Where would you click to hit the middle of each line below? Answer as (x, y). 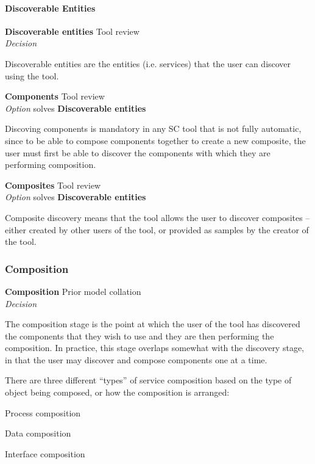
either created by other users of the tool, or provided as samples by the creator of (157, 229)
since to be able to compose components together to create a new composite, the (155, 140)
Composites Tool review (53, 185)
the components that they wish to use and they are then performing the (140, 335)
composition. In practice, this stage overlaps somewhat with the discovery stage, (154, 348)
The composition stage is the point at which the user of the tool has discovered (153, 324)
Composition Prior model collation (73, 291)
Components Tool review (55, 96)
